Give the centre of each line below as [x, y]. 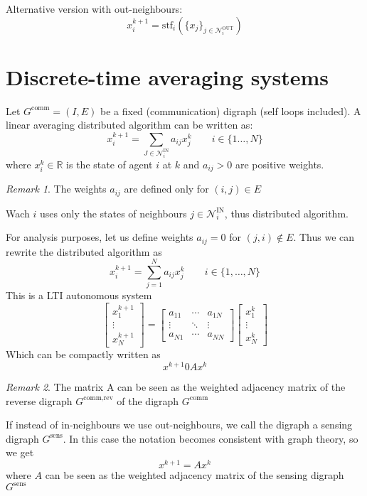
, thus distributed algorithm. [286, 213]
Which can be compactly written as [83, 354]
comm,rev [98, 398]
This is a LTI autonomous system [79, 295]
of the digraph [148, 400]
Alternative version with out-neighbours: [94, 9]
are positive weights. [280, 164]
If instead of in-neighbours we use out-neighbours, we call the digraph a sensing [179, 425]
